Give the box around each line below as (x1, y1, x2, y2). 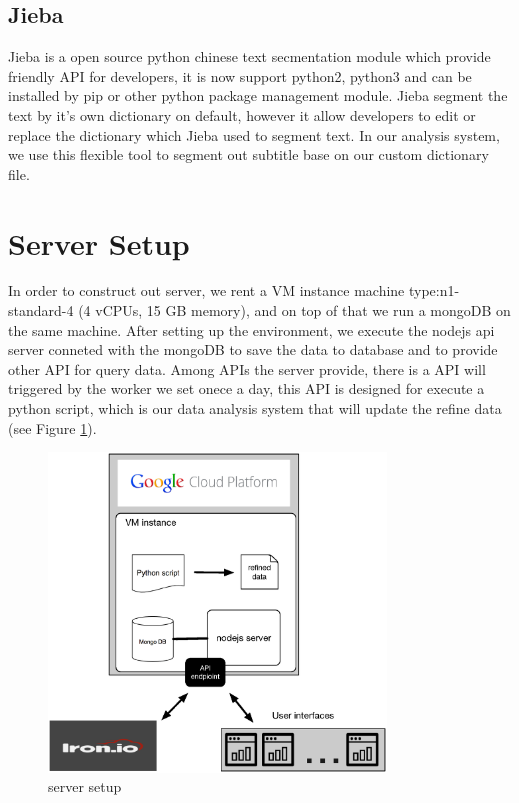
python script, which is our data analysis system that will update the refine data (8, 398, 502, 419)
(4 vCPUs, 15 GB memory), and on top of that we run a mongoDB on (78, 300, 511, 321)
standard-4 (8, 300, 74, 321)
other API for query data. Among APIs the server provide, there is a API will (8, 358, 486, 379)
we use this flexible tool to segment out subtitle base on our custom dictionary (8, 144, 489, 165)
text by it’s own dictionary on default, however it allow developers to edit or (8, 104, 476, 125)
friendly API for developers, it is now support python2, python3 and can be (8, 65, 472, 86)
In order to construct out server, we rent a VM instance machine (8, 280, 405, 301)
